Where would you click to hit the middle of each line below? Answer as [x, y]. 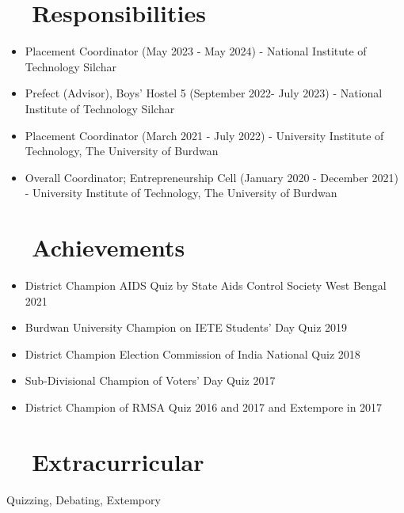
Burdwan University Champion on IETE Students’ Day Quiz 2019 [186, 327]
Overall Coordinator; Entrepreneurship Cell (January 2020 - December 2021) [212, 177]
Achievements [109, 247]
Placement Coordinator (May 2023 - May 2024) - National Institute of [196, 51]
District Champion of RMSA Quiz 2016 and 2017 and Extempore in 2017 [204, 407]
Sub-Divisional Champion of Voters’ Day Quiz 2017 [150, 380]
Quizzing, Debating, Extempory [84, 499]
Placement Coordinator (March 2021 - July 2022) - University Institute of [204, 135]
